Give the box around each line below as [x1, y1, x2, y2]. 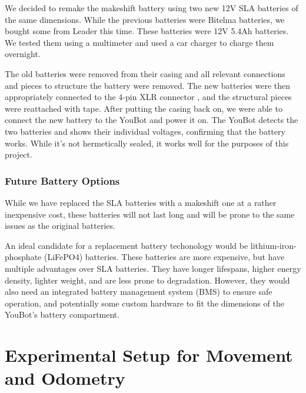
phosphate [5, 251, 42, 263]
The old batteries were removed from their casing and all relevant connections [5, 67, 285, 79]
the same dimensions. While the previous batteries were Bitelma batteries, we [5, 13, 285, 25]
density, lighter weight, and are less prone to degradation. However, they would [5, 274, 290, 286]
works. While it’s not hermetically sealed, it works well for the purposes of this [5, 136, 289, 149]
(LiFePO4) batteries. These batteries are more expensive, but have [44, 251, 285, 263]
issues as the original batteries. [5, 219, 115, 232]
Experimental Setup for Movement [5, 343, 293, 367]
